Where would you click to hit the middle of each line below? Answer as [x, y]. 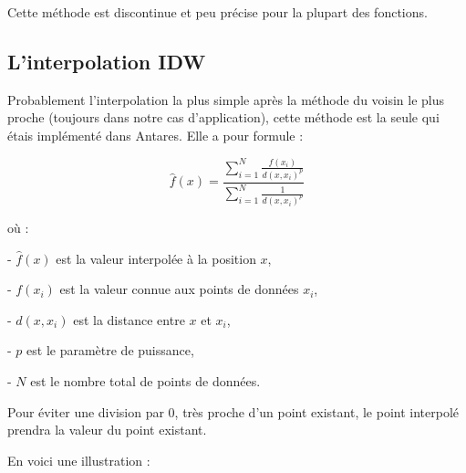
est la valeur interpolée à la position [156, 258]
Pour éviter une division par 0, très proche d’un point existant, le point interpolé [233, 411]
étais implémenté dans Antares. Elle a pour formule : [155, 135]
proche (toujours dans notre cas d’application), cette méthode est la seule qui [223, 117]
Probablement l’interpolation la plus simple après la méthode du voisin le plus [226, 99]
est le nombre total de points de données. [145, 380]
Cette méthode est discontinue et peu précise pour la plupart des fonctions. [217, 12]
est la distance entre [129, 319]
